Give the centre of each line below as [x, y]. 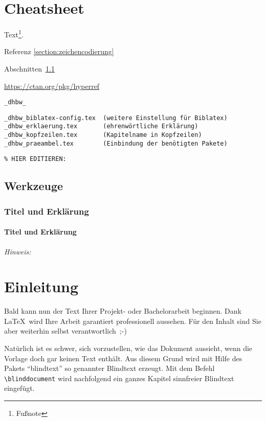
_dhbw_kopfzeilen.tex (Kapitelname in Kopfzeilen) [103, 135]
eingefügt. [19, 388]
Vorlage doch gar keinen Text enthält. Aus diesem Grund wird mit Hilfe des [123, 358]
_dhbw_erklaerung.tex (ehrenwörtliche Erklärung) [101, 126]
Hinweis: [18, 251]
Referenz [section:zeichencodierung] [59, 51]
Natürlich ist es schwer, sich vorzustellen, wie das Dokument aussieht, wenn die [128, 348]
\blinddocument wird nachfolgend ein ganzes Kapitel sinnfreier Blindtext [119, 378]
